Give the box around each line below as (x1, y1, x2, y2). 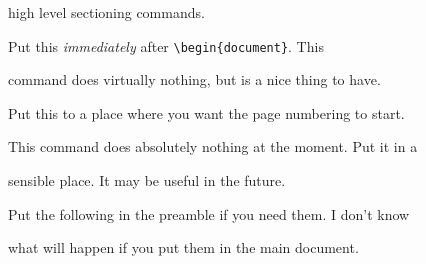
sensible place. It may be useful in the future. (8, 170, 286, 191)
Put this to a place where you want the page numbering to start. (8, 102, 405, 123)
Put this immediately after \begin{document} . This (8, 35, 324, 56)
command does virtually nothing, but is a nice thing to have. (8, 69, 381, 90)
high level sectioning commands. (8, 2, 205, 22)
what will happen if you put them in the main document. (8, 237, 359, 258)
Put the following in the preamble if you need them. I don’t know (8, 203, 410, 224)
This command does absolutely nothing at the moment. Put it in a (8, 136, 418, 157)
